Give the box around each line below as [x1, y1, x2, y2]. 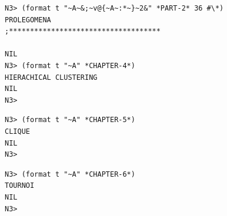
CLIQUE [5, 127, 30, 136]
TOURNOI [5, 181, 35, 190]
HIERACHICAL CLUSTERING [5, 73, 98, 82]
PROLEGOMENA [5, 15, 51, 24]
